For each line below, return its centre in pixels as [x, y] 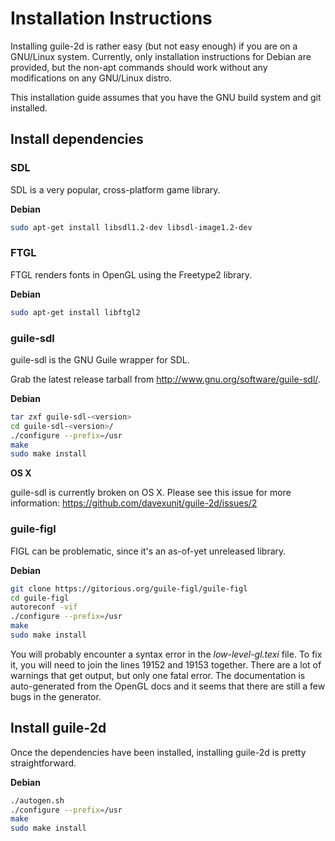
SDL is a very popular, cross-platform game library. [115, 189]
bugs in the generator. [56, 696]
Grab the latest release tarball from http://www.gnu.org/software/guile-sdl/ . [165, 379]
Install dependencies [77, 139]
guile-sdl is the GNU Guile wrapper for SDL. [100, 359]
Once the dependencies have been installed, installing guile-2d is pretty [158, 752]
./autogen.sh [37, 800]
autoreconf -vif [44, 607]
